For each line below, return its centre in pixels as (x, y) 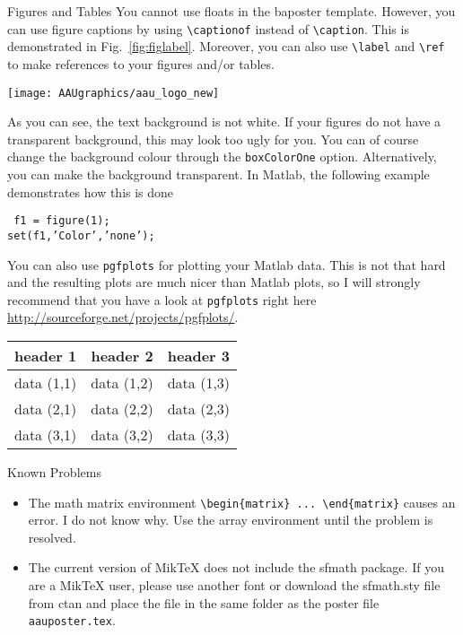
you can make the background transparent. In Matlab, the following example (218, 174)
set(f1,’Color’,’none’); (81, 235)
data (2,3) (199, 409)
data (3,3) (199, 435)
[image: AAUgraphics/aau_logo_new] (114, 93)
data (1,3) (199, 383)
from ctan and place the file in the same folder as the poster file (204, 602)
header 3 (198, 356)
